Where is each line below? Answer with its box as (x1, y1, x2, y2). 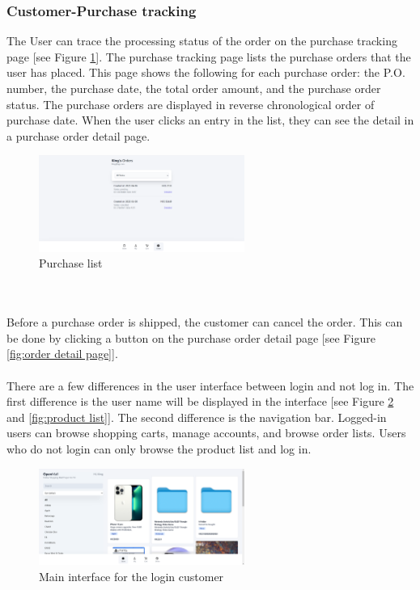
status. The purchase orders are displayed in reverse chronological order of (6, 95, 375, 112)
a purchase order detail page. (6, 127, 151, 144)
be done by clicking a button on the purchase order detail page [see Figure (6, 329, 375, 346)
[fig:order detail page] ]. (6, 345, 118, 362)
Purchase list (39, 255, 103, 272)
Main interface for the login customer (39, 567, 224, 584)
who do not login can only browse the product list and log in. (6, 440, 312, 457)
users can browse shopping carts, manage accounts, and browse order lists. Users (6, 424, 406, 441)
